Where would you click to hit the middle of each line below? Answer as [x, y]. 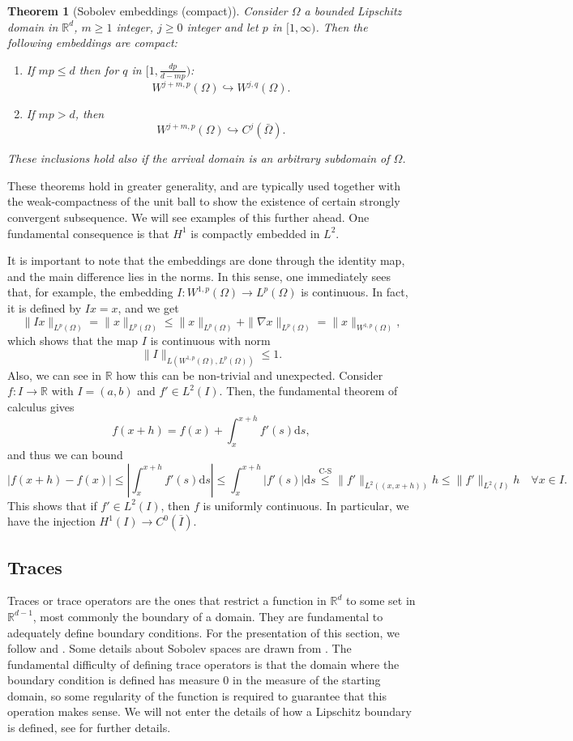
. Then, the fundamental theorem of [308, 391]
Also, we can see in [55, 375]
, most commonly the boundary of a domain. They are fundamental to [208, 616]
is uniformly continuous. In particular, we [306, 505]
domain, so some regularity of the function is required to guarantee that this [197, 695]
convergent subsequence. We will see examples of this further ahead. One [188, 217]
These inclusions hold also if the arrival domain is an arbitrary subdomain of [199, 158]
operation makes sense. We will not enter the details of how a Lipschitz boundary [210, 711]
